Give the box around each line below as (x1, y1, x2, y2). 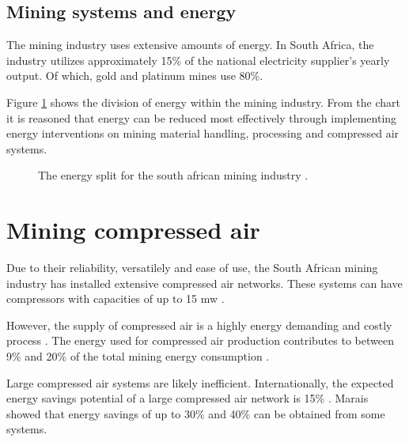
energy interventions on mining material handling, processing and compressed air (6, 125, 400, 142)
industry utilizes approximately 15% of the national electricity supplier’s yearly (6, 51, 390, 68)
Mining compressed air (6, 213, 260, 246)
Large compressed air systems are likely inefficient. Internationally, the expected (6, 374, 394, 391)
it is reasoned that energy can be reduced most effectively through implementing (6, 109, 397, 126)
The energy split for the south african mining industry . (38, 167, 309, 183)
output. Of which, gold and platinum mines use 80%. (6, 67, 263, 84)
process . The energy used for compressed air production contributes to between (6, 332, 394, 349)
